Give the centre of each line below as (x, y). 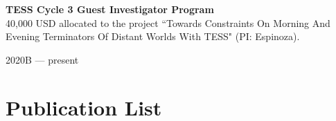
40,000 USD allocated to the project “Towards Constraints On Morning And (168, 22)
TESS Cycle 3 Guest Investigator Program (110, 9)
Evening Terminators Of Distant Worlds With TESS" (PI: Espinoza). (153, 36)
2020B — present (42, 59)
